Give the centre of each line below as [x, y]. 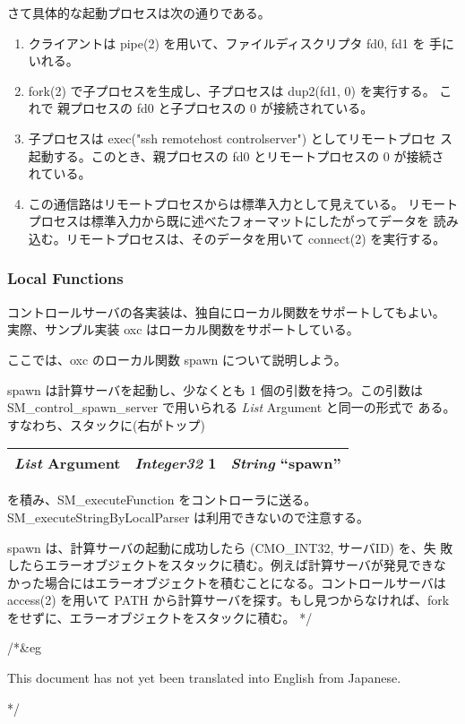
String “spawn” [286, 463]
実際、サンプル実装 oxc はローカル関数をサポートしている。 [183, 329]
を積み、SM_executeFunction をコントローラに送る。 [162, 500]
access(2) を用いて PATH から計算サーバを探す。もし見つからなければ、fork [228, 600]
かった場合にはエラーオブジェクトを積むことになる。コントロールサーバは [227, 582]
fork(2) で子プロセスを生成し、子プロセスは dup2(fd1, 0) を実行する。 [232, 90]
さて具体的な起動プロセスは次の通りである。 [139, 13]
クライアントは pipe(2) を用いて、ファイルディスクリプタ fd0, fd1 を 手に [241, 43]
